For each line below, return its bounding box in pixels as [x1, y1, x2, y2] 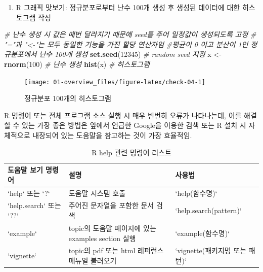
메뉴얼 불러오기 [68, 255, 117, 265]
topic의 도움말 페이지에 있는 [68, 222, 156, 233]
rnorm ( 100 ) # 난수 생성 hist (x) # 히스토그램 [4, 58, 150, 69]
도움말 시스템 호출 [68, 187, 126, 198]
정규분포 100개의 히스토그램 [24, 93, 112, 104]
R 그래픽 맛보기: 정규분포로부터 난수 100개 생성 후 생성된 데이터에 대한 [16, 2, 240, 12]
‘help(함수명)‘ [175, 187, 217, 198]
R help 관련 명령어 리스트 [92, 147, 171, 157]
